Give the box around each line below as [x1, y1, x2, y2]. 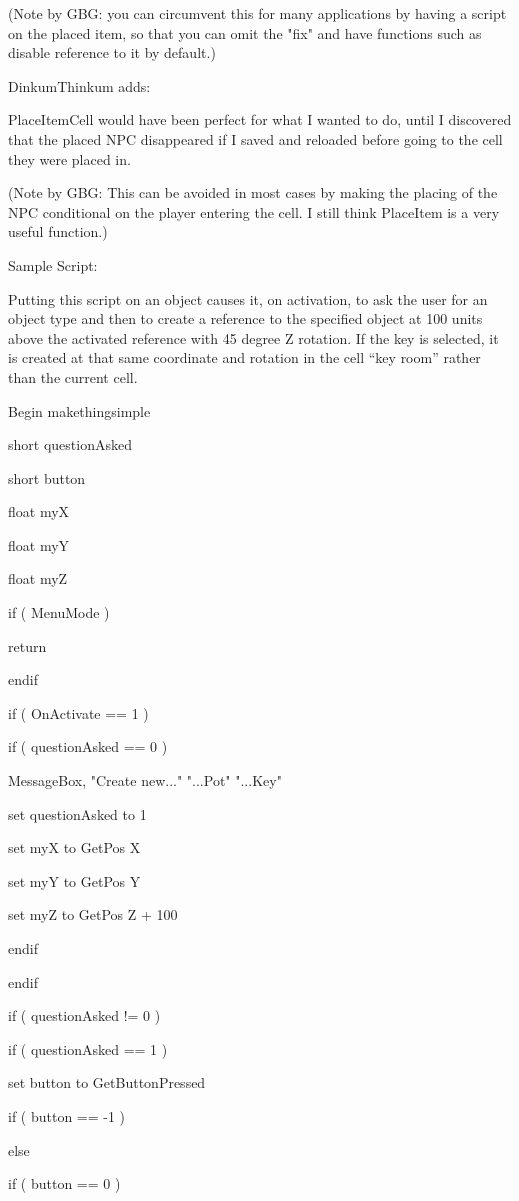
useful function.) [8, 221, 108, 242]
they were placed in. [8, 148, 131, 169]
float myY [8, 534, 70, 555]
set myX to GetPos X [8, 837, 141, 858]
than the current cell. [8, 366, 138, 387]
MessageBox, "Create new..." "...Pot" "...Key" [8, 770, 282, 791]
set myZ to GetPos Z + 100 [8, 904, 178, 925]
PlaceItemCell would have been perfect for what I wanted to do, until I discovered [8, 109, 512, 130]
